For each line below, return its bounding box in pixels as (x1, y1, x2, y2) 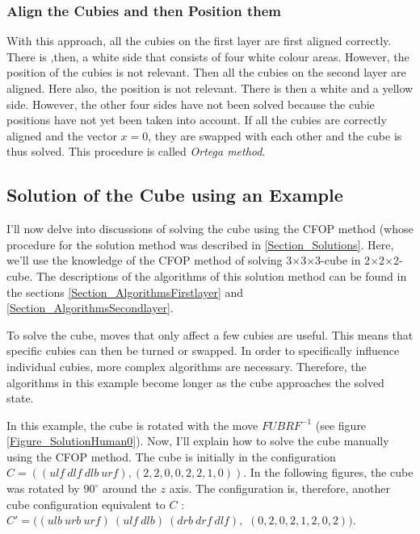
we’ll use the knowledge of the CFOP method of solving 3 (6, 252, 292, 269)
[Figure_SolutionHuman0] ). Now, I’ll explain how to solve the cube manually (6, 432, 389, 449)
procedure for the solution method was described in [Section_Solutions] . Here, (6, 236, 394, 252)
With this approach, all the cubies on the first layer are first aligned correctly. (6, 32, 392, 49)
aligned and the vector (6, 127, 117, 144)
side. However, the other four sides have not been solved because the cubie (6, 95, 375, 112)
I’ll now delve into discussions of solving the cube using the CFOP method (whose (6, 220, 414, 237)
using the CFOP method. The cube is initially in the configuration (6, 448, 336, 465)
